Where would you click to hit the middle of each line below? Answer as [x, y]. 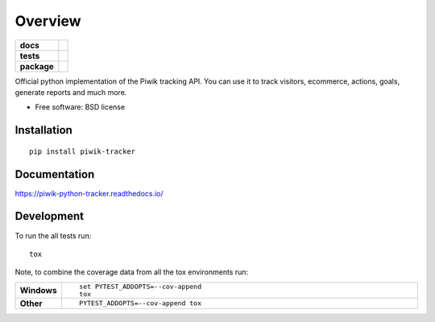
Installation [43, 130]
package [37, 66]
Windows [38, 290]
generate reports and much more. [71, 92]
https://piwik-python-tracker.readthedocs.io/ [89, 193]
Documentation [55, 174]
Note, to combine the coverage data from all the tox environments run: [132, 272]
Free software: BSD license [80, 107]
